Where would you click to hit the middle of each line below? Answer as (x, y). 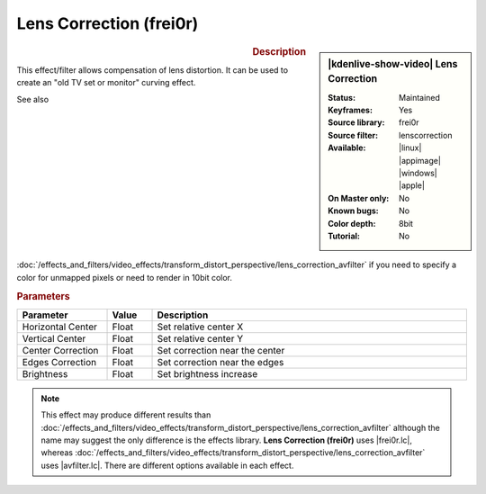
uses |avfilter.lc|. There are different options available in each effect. (167, 465)
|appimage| (420, 160)
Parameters (44, 296)
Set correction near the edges (220, 362)
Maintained (420, 97)
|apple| (412, 185)
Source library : (356, 122)
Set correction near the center (221, 350)
